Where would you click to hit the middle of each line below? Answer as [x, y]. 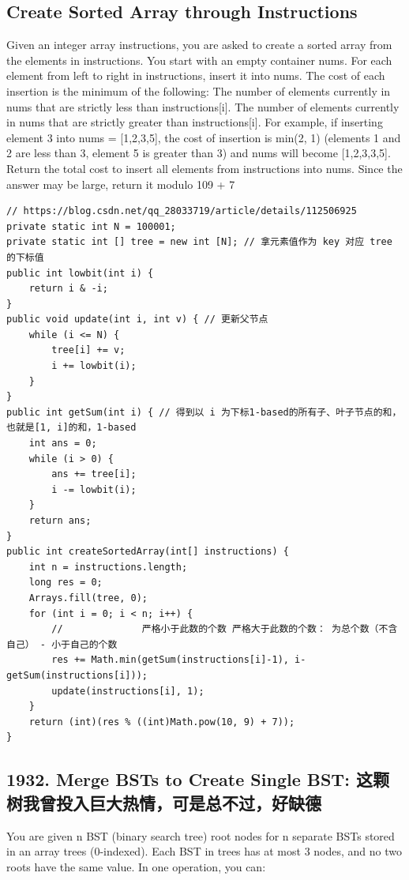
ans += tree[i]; [94, 474]
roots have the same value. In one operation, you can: [136, 866]
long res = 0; [66, 583]
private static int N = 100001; [91, 226]
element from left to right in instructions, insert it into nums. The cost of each [196, 75]
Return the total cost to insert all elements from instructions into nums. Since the [204, 168]
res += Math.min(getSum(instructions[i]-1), [170, 660]
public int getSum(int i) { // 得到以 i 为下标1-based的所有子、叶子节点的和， [204, 412]
